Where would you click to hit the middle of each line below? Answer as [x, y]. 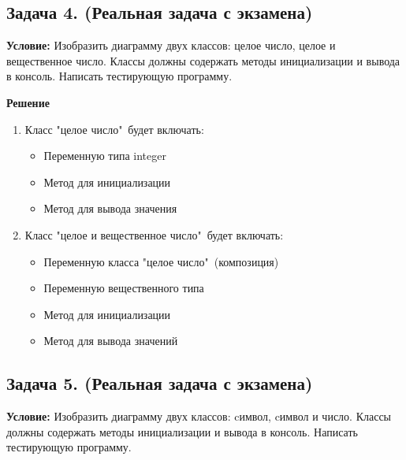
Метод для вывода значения [110, 208]
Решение [28, 102]
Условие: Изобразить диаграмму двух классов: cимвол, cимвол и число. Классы [199, 416]
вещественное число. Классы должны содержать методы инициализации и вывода [203, 60]
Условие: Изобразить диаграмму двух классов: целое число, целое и [171, 45]
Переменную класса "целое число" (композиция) [161, 261]
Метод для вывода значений [111, 341]
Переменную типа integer [105, 156]
